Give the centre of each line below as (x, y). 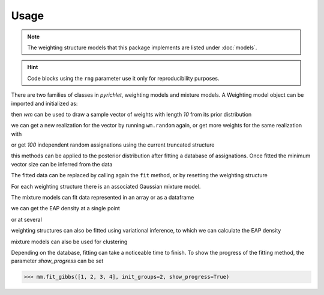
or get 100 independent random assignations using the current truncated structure (113, 145)
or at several (26, 219)
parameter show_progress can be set (57, 261)
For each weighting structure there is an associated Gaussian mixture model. (106, 186)
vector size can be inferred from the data (62, 164)
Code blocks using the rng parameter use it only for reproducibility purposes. (123, 78)
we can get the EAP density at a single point (65, 208)
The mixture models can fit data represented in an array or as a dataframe (103, 198)
